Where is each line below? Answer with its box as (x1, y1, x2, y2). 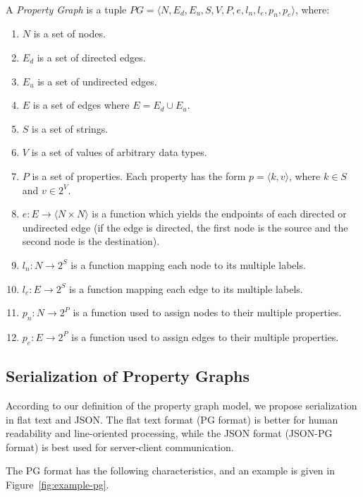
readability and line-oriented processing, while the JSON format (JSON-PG (6, 426, 333, 441)
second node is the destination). (22, 234, 160, 248)
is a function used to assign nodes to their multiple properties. (73, 305, 342, 320)
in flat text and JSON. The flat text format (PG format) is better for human (6, 412, 338, 426)
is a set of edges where (32, 97, 130, 112)
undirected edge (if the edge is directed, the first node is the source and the (22, 220, 348, 234)
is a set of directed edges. (37, 49, 146, 64)
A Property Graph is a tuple (6, 1, 127, 16)
